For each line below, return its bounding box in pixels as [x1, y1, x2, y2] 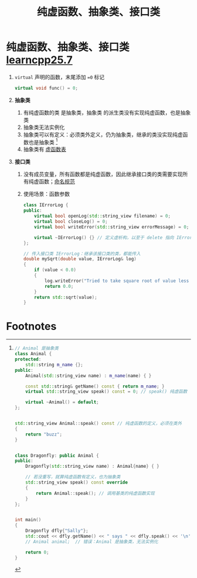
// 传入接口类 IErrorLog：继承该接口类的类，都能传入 [23, 250, 141, 257]
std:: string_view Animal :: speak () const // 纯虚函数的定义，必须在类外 [14, 420, 182, 427]
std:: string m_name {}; [25, 362, 83, 368]
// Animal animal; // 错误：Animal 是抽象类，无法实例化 [25, 539, 158, 545]
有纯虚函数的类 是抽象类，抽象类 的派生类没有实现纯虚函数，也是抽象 [23, 109, 191, 116]
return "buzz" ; [25, 431, 63, 437]
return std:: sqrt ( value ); [34, 294, 98, 300]
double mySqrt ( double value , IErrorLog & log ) [23, 256, 137, 262]
